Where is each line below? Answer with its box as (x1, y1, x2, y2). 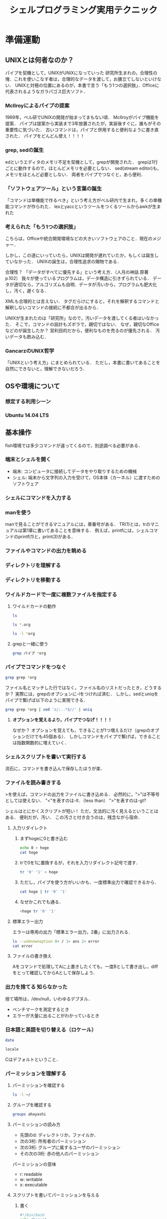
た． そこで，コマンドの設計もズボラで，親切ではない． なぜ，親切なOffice (5, 321, 159, 327)
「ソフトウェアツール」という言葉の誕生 (5, 185, 102, 192)
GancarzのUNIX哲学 (5, 348, 55, 355)
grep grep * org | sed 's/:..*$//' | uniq (5, 707, 92, 712)
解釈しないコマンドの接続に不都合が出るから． (5, 304, 101, 311)
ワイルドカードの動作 (12, 603, 56, 609)
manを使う (5, 509, 31, 516)
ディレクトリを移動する (5, 576, 61, 583)
